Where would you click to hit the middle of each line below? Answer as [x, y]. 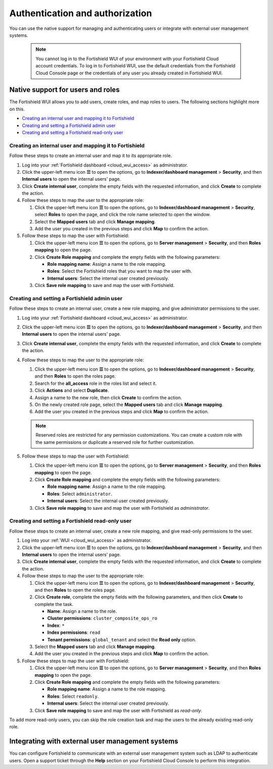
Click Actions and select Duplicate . [72, 390]
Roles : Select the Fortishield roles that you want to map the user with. [120, 271]
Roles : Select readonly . [73, 696]
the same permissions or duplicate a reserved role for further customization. [115, 442]
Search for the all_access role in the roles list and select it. [96, 383]
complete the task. [54, 604]
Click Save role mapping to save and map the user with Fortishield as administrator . [122, 508]
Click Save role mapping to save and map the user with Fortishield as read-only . [118, 710]
